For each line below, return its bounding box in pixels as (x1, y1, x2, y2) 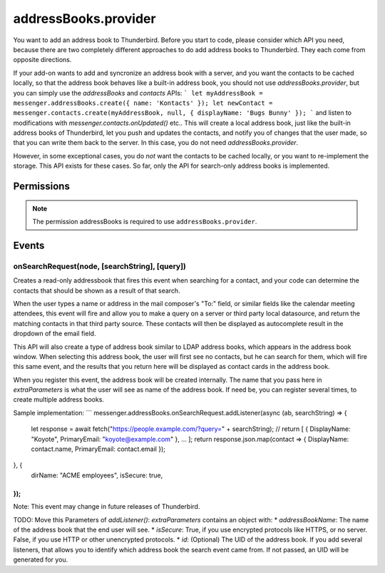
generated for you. (13, 555, 68, 564)
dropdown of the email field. (13, 329, 96, 338)
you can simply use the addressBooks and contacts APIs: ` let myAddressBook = (13, 88, 263, 97)
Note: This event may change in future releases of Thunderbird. (13, 502, 200, 511)
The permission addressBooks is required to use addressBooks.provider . (32, 218, 257, 226)
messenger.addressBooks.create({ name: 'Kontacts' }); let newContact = (13, 98, 273, 107)
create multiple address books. (13, 395, 105, 404)
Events (13, 239, 45, 251)
